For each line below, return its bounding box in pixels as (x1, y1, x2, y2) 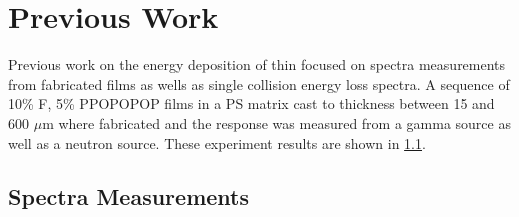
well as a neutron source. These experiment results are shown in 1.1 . (8, 132, 426, 153)
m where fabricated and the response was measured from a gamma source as (42, 112, 511, 133)
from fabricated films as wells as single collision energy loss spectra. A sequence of (8, 73, 510, 94)
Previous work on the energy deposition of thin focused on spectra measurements (8, 54, 506, 75)
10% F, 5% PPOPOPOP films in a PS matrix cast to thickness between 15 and (8, 93, 495, 114)
